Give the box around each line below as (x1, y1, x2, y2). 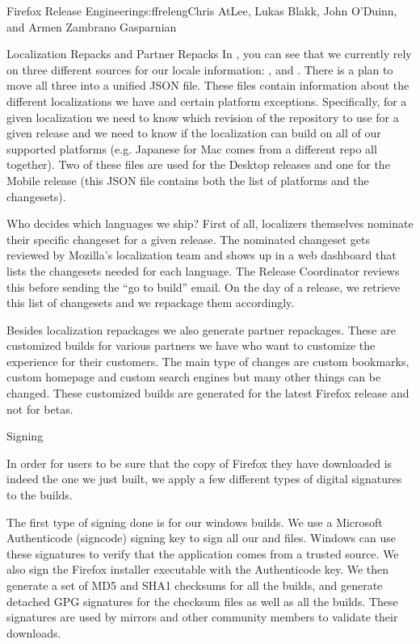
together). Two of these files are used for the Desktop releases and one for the (6, 156, 390, 173)
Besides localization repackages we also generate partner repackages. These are (6, 321, 396, 338)
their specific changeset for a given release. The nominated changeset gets (6, 230, 370, 247)
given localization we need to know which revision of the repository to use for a (6, 108, 399, 125)
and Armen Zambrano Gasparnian (6, 18, 177, 35)
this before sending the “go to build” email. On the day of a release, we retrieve (6, 278, 401, 295)
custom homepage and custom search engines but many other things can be (6, 368, 381, 385)
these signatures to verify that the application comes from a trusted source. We (6, 545, 399, 562)
